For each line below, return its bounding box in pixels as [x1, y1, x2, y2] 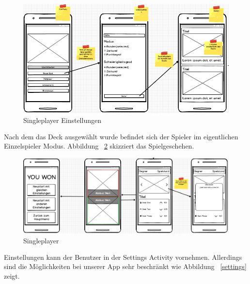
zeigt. [4, 270, 20, 281]
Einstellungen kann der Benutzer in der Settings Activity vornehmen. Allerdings [4, 252, 242, 262]
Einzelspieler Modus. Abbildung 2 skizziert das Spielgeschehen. [4, 141, 194, 151]
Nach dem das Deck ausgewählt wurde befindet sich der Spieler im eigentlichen [4, 131, 238, 141]
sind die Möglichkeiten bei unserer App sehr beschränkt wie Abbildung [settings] [4, 261, 247, 271]
